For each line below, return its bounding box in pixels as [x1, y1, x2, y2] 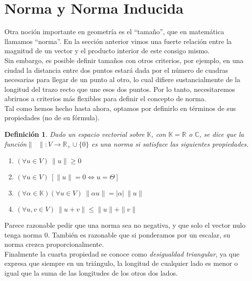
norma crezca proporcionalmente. [4, 239, 104, 249]
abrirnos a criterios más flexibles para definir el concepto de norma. [4, 93, 206, 104]
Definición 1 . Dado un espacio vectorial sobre [4, 129, 145, 139]
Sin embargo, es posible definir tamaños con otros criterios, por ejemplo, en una [4, 55, 244, 65]
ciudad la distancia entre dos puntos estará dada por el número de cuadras [4, 65, 229, 75]
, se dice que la [199, 129, 244, 139]
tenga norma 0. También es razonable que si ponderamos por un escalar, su [4, 229, 230, 239]
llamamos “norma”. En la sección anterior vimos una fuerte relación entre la [4, 36, 232, 46]
